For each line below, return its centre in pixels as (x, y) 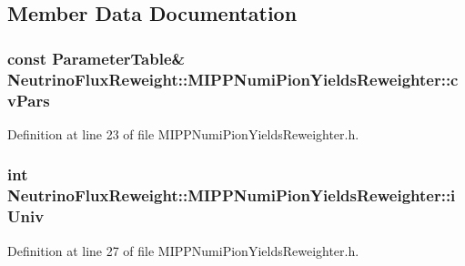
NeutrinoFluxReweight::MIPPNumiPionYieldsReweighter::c (233, 79)
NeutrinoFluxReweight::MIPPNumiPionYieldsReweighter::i (232, 195)
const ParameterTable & (96, 58)
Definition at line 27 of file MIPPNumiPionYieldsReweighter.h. (183, 250)
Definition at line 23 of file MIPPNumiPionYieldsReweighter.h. (183, 133)
